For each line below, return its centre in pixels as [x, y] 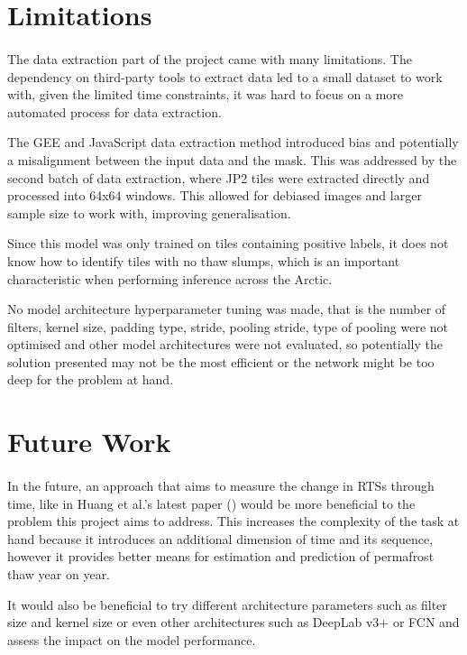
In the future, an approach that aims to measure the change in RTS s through [221, 486]
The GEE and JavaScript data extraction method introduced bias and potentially [233, 142]
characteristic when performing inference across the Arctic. [170, 278]
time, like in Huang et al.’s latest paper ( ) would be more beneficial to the [211, 503]
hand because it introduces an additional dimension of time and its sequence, [220, 538]
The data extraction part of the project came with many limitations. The [210, 58]
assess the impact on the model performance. [132, 639]
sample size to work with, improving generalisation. [149, 212]
